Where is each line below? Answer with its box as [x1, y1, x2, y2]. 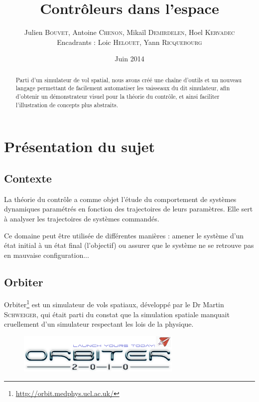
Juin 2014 [115, 53, 144, 64]
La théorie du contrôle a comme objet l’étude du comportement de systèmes [4, 194, 237, 204]
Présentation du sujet [4, 136, 155, 157]
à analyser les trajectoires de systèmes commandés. [4, 213, 159, 223]
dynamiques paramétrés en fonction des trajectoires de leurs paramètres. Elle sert [4, 203, 253, 214]
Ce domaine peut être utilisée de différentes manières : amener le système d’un [4, 230, 244, 240]
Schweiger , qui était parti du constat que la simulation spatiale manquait [4, 309, 230, 319]
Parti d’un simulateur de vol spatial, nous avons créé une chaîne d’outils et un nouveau [15, 75, 242, 84]
